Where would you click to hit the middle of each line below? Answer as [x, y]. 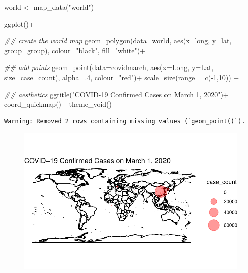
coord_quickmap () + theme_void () [58, 104]
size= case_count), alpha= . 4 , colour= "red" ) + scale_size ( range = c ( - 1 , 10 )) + [122, 77]
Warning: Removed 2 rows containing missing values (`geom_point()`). [125, 121]
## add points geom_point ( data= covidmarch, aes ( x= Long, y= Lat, [109, 67]
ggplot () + [19, 23]
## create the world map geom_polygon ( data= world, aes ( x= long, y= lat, [118, 41]
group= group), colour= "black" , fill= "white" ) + [75, 50]
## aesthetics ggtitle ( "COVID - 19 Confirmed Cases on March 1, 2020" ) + [116, 94]
